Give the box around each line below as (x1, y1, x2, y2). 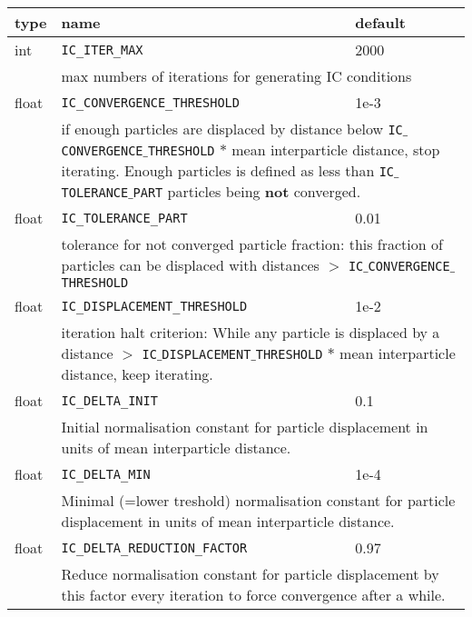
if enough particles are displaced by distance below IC (61, 118, 403, 139)
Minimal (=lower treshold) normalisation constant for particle (61, 490, 456, 511)
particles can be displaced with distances (61, 254, 320, 275)
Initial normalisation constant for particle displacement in (61, 416, 428, 437)
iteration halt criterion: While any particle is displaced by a (61, 322, 440, 343)
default (355, 12, 406, 33)
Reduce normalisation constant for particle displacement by (61, 563, 439, 584)
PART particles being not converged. (133, 181, 361, 202)
